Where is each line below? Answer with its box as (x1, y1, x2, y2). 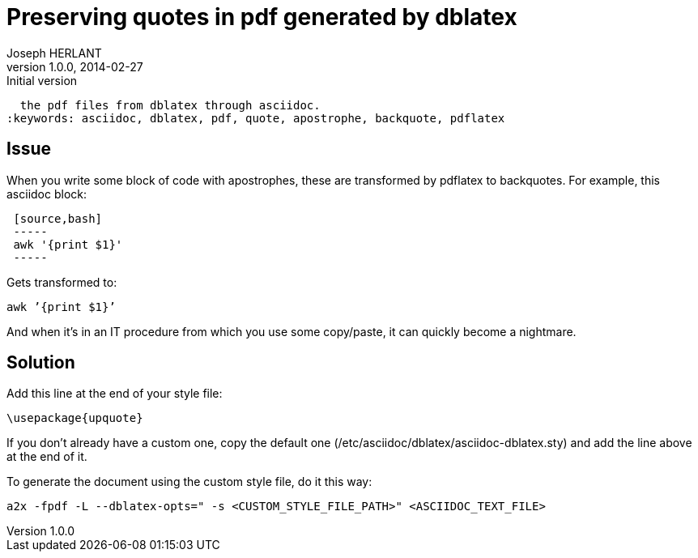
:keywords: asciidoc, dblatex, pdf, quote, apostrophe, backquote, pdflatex (6, 111, 505, 125)
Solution (6, 352, 75, 373)
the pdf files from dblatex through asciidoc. (19, 98, 321, 112)
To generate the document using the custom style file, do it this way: (6, 475, 372, 489)
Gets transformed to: (6, 275, 117, 289)
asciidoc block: (6, 186, 87, 201)
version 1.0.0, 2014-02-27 (6, 59, 143, 74)
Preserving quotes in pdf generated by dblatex (6, 3, 517, 31)
